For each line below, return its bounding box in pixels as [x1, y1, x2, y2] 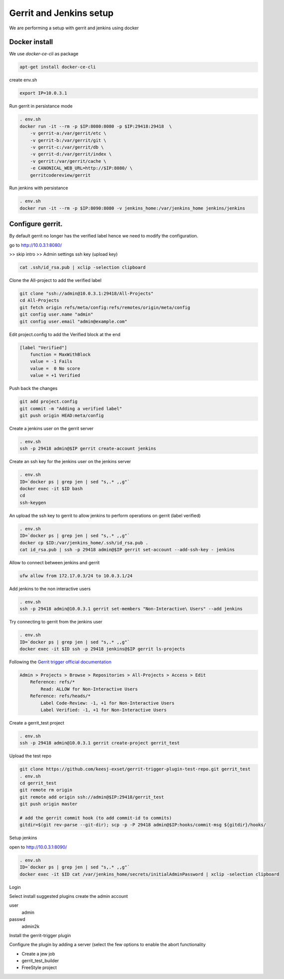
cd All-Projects [19, 298, 60, 303]
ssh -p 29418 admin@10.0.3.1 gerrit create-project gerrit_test [19, 740, 180, 746]
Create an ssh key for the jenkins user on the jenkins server [9, 459, 131, 465]
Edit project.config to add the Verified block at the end [9, 331, 120, 337]
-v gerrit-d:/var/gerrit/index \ [30, 151, 112, 157]
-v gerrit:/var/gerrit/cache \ [30, 158, 106, 164]
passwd [9, 916, 26, 922]
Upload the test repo [9, 753, 52, 759]
